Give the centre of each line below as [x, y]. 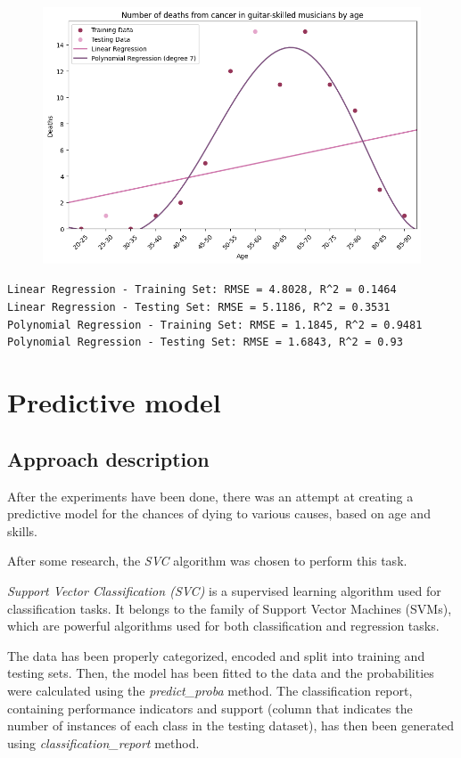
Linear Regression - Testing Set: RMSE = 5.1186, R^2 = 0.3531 [199, 308]
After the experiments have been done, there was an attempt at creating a [210, 496]
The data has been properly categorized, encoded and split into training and [216, 655]
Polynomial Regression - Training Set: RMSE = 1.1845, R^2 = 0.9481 [215, 325]
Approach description [108, 458]
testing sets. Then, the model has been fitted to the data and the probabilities [221, 673]
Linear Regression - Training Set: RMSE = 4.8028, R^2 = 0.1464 [202, 290]
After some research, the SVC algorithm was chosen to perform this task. [207, 561]
